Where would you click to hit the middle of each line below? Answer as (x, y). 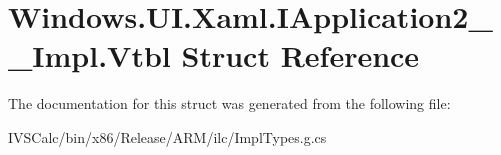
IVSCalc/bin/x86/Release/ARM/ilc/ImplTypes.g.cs (167, 136)
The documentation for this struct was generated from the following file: (229, 103)
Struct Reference (300, 55)
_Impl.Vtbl (89, 55)
